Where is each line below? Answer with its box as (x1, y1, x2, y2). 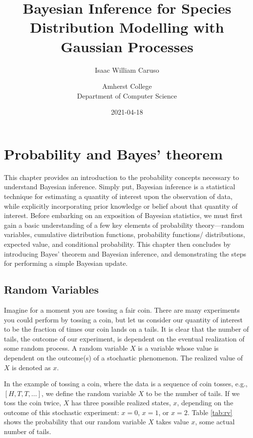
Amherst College (102, 81, 152, 91)
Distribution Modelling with (30, 17, 224, 37)
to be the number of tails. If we (146, 388, 240, 398)
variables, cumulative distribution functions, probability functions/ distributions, (4, 229, 245, 239)
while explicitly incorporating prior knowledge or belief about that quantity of (4, 200, 238, 211)
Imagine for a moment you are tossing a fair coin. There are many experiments (4, 304, 240, 315)
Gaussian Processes (61, 36, 193, 56)
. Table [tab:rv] (187, 407, 232, 417)
